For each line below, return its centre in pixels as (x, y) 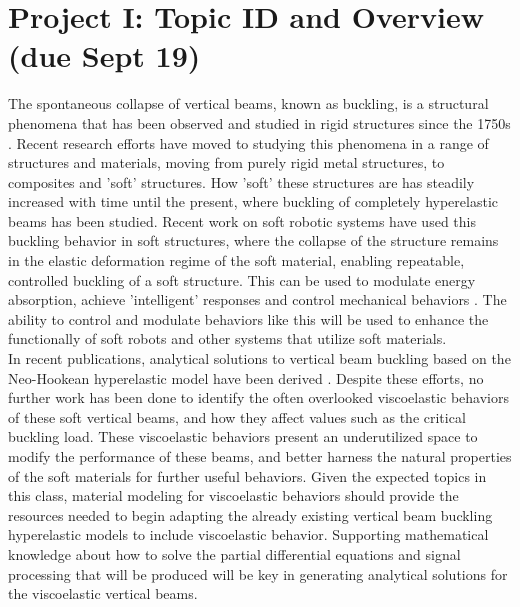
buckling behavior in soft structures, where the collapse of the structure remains (253, 240)
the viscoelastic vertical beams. (103, 593)
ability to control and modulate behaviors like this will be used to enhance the (248, 318)
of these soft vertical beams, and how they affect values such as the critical (237, 416)
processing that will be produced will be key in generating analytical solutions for (258, 573)
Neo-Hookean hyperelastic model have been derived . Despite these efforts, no (246, 377)
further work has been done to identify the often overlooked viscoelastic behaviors (259, 397)
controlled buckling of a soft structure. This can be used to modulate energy (242, 279)
